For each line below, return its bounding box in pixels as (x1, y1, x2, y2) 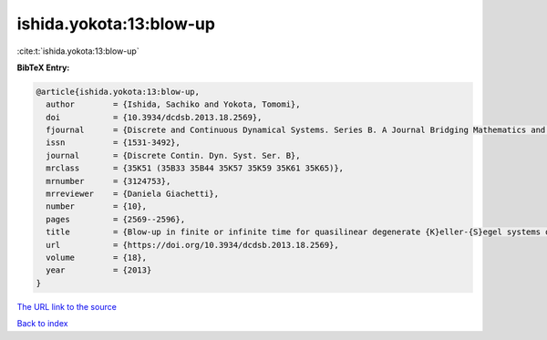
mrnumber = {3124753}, (46, 176, 171, 186)
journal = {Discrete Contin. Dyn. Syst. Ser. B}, (46, 150, 301, 160)
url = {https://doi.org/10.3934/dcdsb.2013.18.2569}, (46, 240, 339, 250)
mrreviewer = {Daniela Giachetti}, (46, 189, 219, 200)
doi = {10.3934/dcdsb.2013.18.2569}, (46, 112, 263, 122)
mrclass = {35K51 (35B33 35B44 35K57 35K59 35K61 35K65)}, (46, 163, 345, 173)
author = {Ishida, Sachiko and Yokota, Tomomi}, (46, 99, 301, 109)
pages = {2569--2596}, (46, 214, 186, 224)
